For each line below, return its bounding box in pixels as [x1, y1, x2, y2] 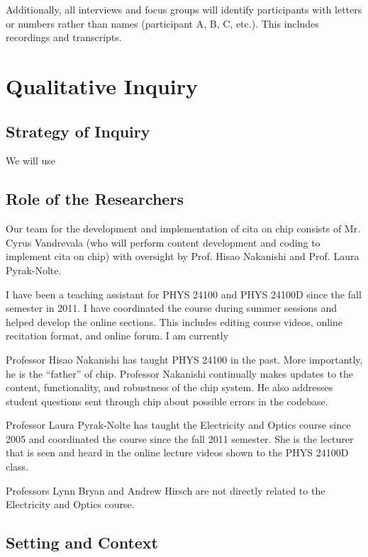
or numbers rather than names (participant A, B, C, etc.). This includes [6, 16, 319, 30]
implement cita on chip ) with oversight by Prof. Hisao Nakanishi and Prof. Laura [6, 249, 359, 264]
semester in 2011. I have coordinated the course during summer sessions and [6, 300, 338, 315]
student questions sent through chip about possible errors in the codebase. [6, 393, 328, 408]
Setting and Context [6, 531, 158, 553]
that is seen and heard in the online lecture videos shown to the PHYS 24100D [6, 445, 349, 460]
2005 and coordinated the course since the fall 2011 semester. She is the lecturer [6, 431, 354, 446]
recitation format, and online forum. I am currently [6, 328, 229, 343]
